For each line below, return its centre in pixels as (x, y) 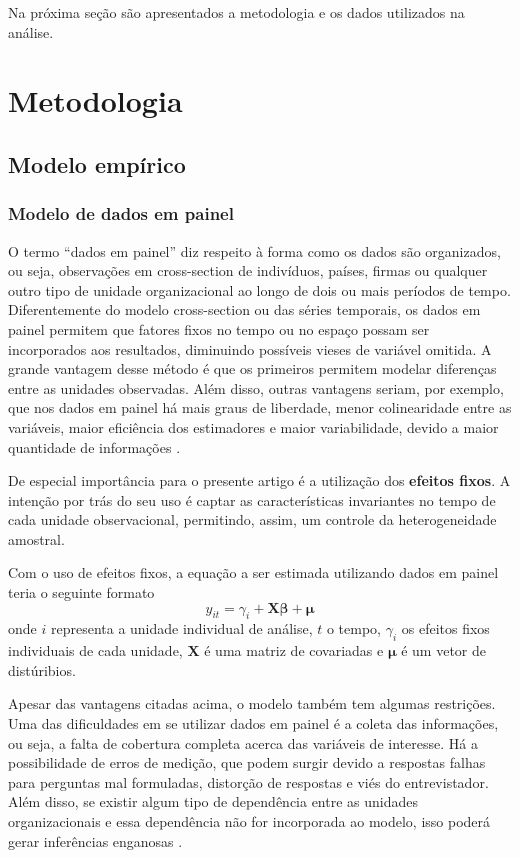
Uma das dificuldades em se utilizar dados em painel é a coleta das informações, (253, 723)
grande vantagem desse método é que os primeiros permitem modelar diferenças (252, 368)
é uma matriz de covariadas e (294, 650)
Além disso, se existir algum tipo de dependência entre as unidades (213, 801)
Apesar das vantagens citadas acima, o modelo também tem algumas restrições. (252, 703)
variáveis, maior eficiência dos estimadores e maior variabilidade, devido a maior (253, 426)
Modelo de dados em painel (121, 213)
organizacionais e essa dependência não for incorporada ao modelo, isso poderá (249, 821)
